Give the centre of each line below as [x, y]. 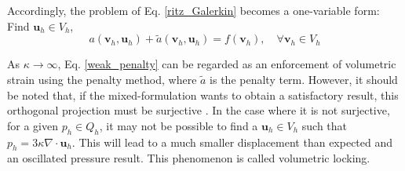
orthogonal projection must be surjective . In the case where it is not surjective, [199, 110]
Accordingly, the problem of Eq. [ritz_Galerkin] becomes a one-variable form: [193, 10]
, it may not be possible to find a [179, 125]
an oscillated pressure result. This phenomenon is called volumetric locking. [189, 158]
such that [325, 125]
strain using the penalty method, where [102, 79]
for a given [33, 125]
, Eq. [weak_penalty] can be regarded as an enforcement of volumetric [227, 64]
